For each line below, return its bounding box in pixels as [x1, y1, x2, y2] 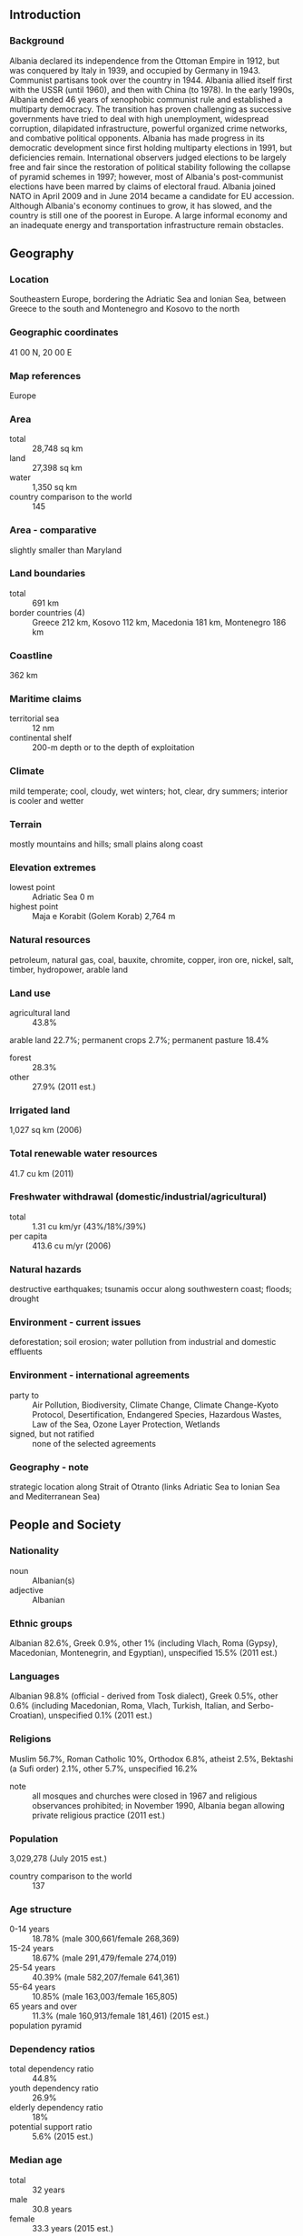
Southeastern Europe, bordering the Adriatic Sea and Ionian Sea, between [9, 294, 287, 305]
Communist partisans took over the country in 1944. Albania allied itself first [9, 75, 293, 85]
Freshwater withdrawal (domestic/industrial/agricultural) [9, 1190, 268, 1203]
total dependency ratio [9, 2063, 94, 2074]
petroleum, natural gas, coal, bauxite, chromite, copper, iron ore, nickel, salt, [9, 954, 294, 965]
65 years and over [9, 2000, 78, 2012]
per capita [9, 1230, 48, 1241]
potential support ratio [9, 2121, 93, 2132]
